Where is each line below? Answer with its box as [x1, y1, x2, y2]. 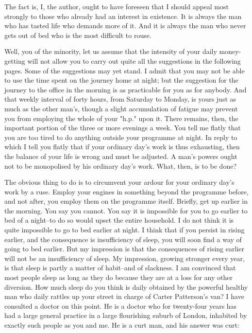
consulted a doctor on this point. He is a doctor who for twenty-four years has [4, 300, 237, 311]
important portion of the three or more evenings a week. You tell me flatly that [4, 123, 241, 133]
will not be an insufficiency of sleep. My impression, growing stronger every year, [4, 253, 245, 263]
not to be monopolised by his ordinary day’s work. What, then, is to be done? [4, 160, 237, 171]
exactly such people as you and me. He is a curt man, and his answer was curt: [4, 320, 239, 330]
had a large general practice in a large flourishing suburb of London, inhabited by [4, 310, 247, 320]
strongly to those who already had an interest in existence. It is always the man [4, 11, 242, 21]
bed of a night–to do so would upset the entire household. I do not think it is [4, 215, 234, 225]
